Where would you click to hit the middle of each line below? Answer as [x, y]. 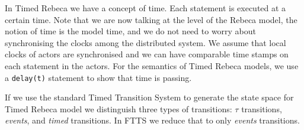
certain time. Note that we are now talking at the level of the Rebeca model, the [151, 19]
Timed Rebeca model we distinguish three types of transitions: [119, 108]
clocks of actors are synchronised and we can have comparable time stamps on [147, 54]
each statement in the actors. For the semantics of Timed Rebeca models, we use [152, 65]
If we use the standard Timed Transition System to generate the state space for [149, 97]
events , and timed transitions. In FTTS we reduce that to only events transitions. [152, 120]
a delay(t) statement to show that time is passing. [98, 77]
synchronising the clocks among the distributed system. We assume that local [145, 42]
